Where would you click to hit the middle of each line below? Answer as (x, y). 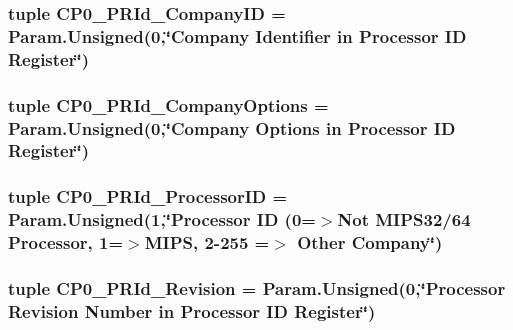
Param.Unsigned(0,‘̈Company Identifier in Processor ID (237, 35)
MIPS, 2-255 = (207, 242)
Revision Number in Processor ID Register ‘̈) (192, 310)
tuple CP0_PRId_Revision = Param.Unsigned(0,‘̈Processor (257, 287)
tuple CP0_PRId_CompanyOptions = (168, 104)
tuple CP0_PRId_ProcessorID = (148, 196)
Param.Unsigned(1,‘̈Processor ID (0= (162, 219)
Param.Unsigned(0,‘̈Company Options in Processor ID (232, 127)
